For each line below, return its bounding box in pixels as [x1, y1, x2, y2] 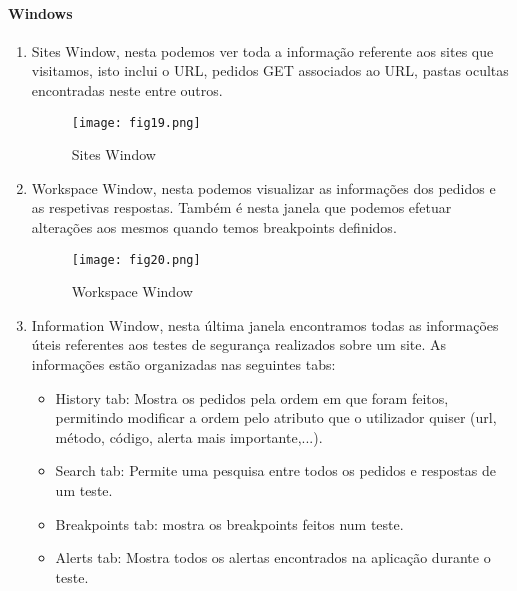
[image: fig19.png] [71, 115, 201, 130]
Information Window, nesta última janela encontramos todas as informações [31, 314, 499, 335]
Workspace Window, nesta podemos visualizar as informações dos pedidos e [31, 177, 496, 198]
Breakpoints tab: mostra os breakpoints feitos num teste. [55, 513, 404, 534]
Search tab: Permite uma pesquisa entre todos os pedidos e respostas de [55, 460, 496, 481]
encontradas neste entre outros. [31, 79, 223, 100]
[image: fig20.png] [71, 252, 201, 267]
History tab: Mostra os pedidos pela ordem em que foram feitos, [55, 387, 449, 408]
